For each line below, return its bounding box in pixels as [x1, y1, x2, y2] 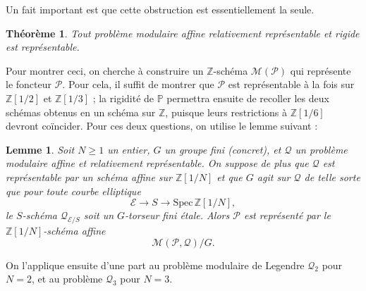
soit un [83, 208, 114, 223]
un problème [295, 142, 348, 156]
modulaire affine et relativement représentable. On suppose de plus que [6, 156, 309, 171]
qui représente [290, 63, 351, 78]
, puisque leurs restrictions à [165, 104, 288, 119]
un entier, [107, 142, 150, 156]
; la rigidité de [92, 90, 154, 105]
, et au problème [31, 271, 103, 286]
